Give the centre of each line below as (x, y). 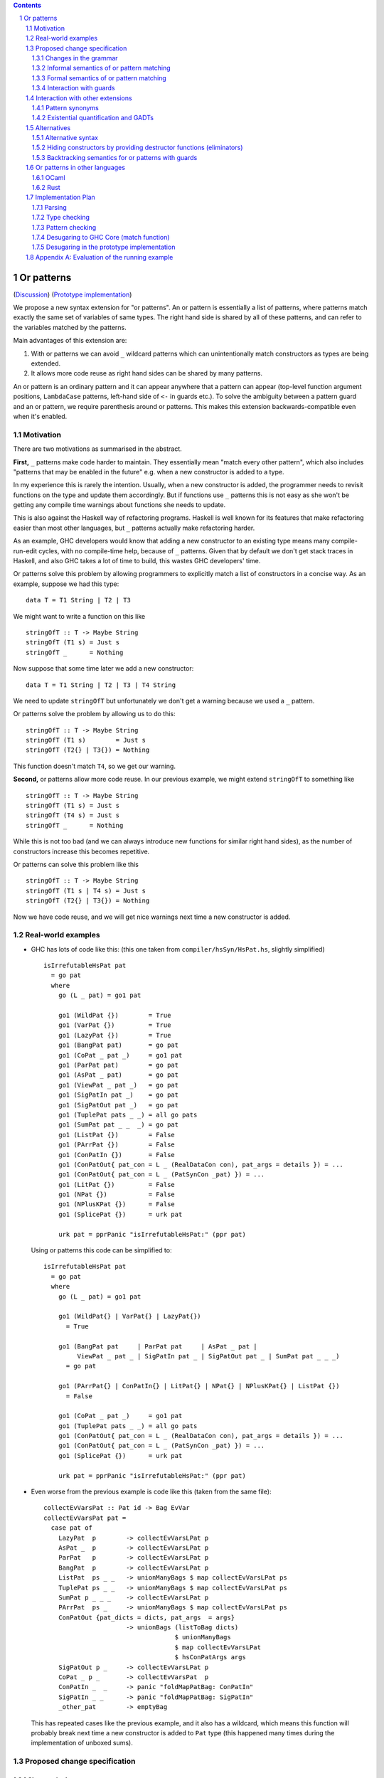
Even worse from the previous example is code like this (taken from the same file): (151, 1492)
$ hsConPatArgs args (210, 1657)
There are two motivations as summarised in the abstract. (97, 449)
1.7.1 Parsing (49, 207)
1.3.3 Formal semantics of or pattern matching (99, 78)
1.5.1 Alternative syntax (65, 138)
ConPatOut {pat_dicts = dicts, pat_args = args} (146, 1617)
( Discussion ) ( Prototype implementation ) (73, 294)
